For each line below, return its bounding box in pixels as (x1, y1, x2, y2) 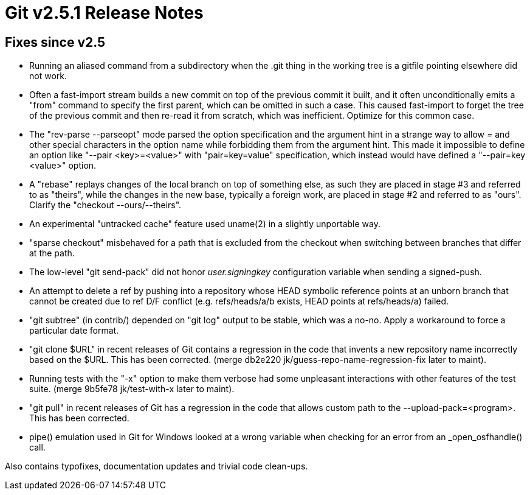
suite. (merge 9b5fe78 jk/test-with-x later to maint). (29, 384, 235, 395)
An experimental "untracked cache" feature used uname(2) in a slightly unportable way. (29, 219, 380, 230)
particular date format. (29, 325, 119, 336)
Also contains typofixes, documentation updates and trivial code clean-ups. (5, 461, 308, 472)
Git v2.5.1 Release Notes (5, 2, 204, 23)
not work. (29, 71, 67, 82)
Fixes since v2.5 (5, 34, 106, 50)
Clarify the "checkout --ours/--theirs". (29, 200, 182, 211)
